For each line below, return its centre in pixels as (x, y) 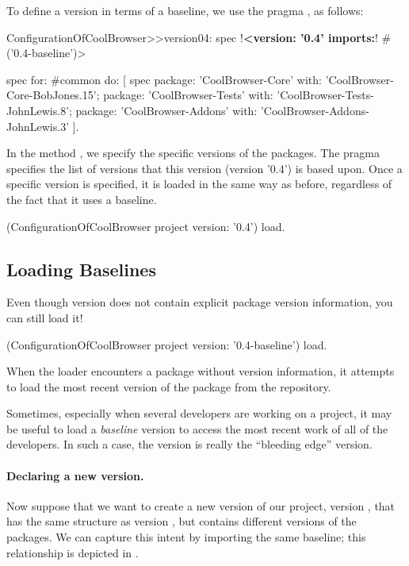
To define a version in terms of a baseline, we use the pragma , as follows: (185, 10)
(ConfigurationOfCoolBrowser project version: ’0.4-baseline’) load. (167, 344)
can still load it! (45, 317)
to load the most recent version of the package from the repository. (169, 386)
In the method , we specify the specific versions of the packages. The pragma (193, 153)
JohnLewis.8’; (39, 110)
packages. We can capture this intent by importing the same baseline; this (186, 537)
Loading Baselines (81, 269)
